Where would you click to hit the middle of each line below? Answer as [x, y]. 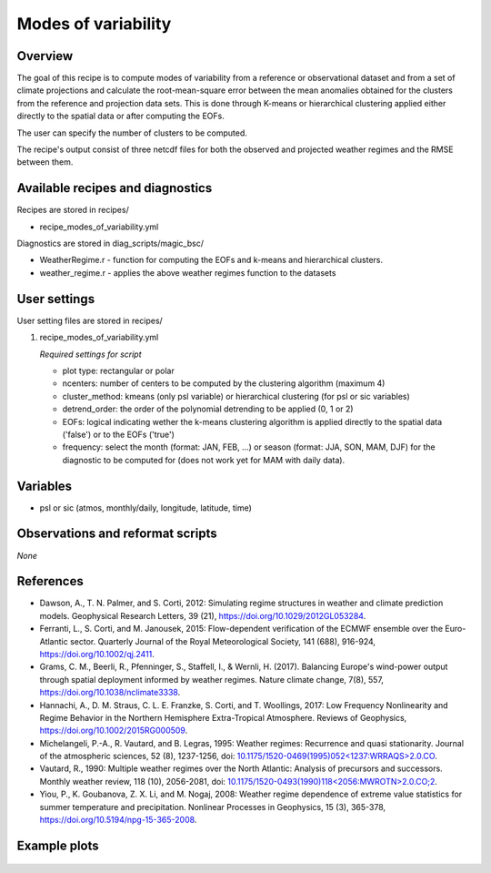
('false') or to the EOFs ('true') [118, 434]
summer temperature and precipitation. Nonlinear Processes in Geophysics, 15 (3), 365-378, [213, 807]
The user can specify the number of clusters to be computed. [132, 133]
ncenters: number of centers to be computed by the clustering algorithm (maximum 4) [224, 383]
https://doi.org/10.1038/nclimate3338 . [110, 693]
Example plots [58, 845]
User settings [56, 299]
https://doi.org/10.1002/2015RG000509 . [114, 731]
